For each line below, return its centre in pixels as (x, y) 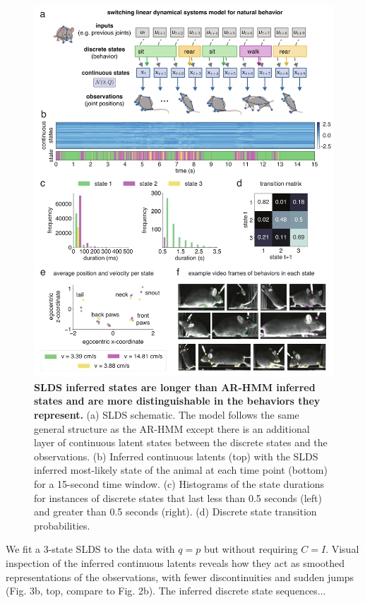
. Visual (342, 549)
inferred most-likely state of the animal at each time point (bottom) (181, 470)
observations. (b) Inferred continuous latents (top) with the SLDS (176, 456)
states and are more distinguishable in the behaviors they (177, 401)
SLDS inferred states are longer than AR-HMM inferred (175, 387)
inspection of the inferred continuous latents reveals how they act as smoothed (175, 562)
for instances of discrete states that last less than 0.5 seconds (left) (178, 497)
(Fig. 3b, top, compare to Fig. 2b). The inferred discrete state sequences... (166, 591)
